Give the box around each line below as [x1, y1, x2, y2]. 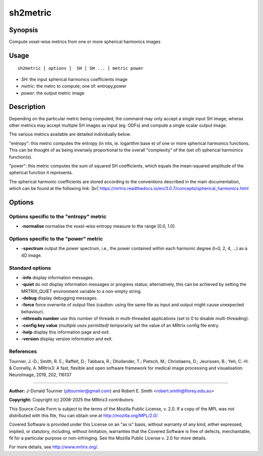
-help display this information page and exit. [21, 329, 110, 335]
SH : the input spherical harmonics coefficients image [21, 76, 128, 82]
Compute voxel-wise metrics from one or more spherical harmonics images [9, 39, 161, 45]
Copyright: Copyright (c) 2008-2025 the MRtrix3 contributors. [9, 397, 135, 403]
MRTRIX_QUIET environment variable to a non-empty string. [21, 288, 142, 294]
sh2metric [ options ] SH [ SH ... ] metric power [18, 66, 144, 71]
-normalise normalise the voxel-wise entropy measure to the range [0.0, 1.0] [21, 223, 175, 229]
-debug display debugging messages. [21, 295, 98, 301]
